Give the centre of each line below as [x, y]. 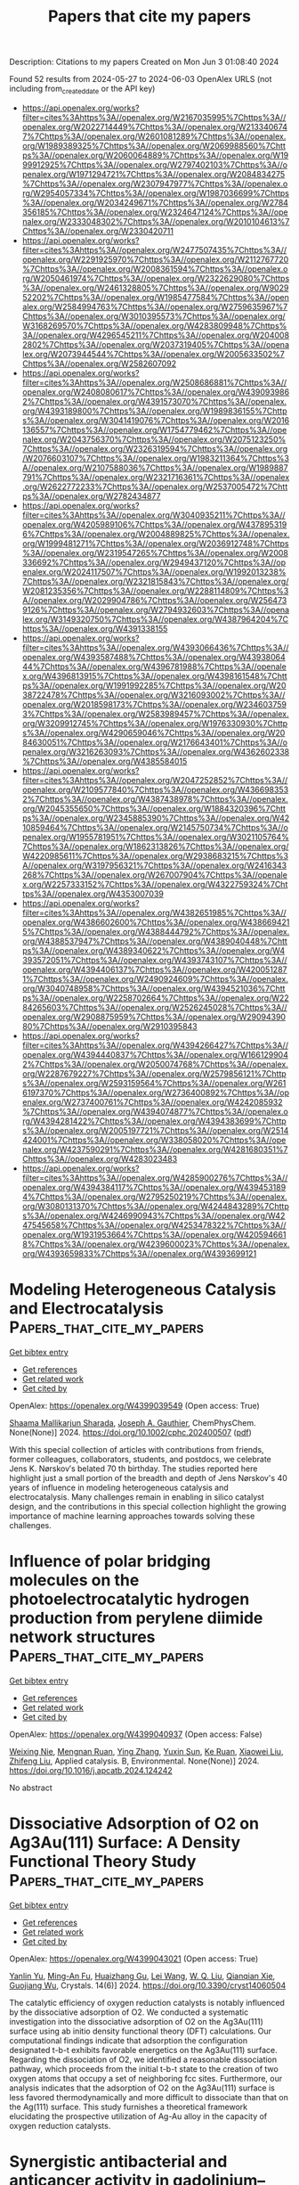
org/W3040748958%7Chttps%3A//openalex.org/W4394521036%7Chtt [154, 988]
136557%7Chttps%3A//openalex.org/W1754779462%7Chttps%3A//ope [154, 430]
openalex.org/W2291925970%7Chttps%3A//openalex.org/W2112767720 [155, 259]
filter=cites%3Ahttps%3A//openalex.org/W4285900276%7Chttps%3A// [155, 1177]
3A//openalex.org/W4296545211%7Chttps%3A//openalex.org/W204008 [156, 335]
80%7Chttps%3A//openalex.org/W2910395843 [109, 1026]
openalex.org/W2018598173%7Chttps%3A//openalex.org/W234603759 [154, 704]
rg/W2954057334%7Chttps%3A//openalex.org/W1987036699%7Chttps [155, 192]
